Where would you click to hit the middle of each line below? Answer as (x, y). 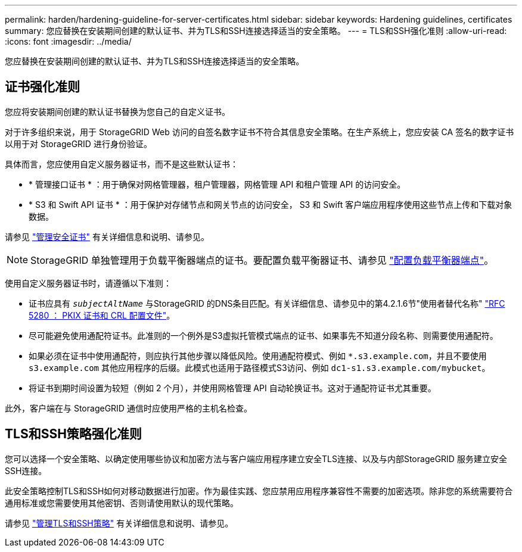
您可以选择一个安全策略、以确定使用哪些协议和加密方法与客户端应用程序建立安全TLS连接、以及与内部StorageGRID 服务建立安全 (256, 459)
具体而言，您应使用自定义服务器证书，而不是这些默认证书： (122, 164)
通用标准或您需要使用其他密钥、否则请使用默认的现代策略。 (122, 503)
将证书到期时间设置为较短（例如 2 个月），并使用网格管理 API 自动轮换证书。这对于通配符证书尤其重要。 (232, 388)
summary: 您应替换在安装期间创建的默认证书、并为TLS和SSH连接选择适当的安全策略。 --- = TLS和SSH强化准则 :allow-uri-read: (256, 31)
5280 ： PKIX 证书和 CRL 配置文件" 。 (102, 315)
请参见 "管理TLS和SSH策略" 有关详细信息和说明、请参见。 (119, 523)
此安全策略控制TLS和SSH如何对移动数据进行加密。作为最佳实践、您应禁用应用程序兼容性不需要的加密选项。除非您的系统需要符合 (259, 491)
